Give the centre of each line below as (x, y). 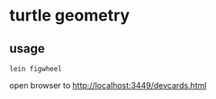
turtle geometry (70, 16)
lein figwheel (36, 69)
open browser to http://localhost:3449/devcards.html (108, 85)
